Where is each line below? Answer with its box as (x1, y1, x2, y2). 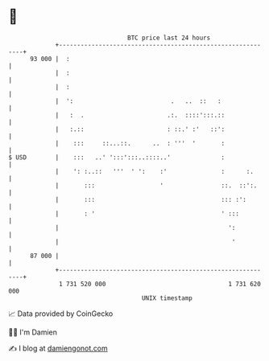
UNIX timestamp (141, 293, 193, 302)
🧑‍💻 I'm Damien (8, 327, 58, 337)
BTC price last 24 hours (127, 34, 211, 42)
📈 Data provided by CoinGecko (8, 309, 114, 318)
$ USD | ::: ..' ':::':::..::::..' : (8, 153, 226, 162)
